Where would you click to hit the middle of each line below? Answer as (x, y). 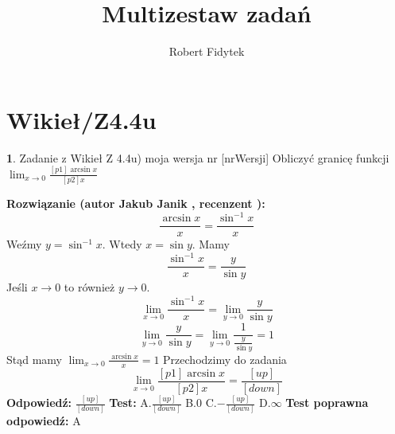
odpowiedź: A (44, 421)
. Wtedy (122, 244)
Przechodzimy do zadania (225, 359)
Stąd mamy (34, 359)
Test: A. (130, 403)
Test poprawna (327, 403)
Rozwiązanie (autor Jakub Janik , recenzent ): (136, 203)
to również (89, 287)
